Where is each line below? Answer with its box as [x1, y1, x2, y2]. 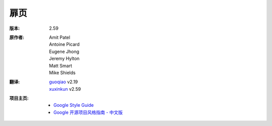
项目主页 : [9, 95, 29, 101]
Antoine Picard [49, 41, 80, 47]
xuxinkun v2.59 [49, 86, 81, 92]
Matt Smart [49, 62, 73, 69]
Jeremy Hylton [49, 55, 80, 61]
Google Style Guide [53, 102, 94, 108]
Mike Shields [49, 70, 76, 76]
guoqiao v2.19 [49, 79, 78, 85]
